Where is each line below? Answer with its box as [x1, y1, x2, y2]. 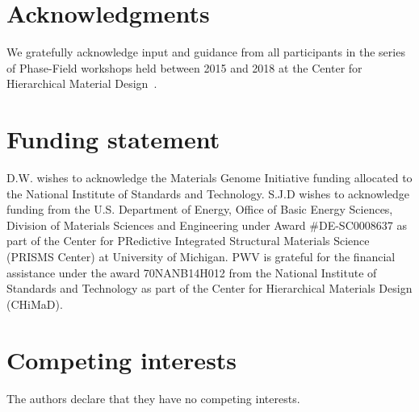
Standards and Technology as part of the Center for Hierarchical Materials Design [6, 280, 413, 297]
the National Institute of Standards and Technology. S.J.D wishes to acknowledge [6, 185, 409, 202]
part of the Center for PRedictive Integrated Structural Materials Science [6, 232, 370, 249]
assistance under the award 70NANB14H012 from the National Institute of [6, 264, 377, 281]
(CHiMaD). [6, 295, 63, 312]
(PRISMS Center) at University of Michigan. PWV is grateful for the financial [6, 248, 396, 264]
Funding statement [6, 123, 220, 156]
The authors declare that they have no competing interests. [6, 389, 300, 406]
